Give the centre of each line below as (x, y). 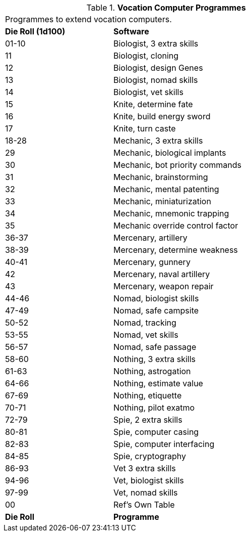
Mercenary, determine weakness (175, 250)
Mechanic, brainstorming (161, 177)
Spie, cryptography (150, 456)
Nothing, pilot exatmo (154, 408)
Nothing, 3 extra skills (154, 359)
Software (131, 31)
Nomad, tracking (145, 323)
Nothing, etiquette (147, 395)
